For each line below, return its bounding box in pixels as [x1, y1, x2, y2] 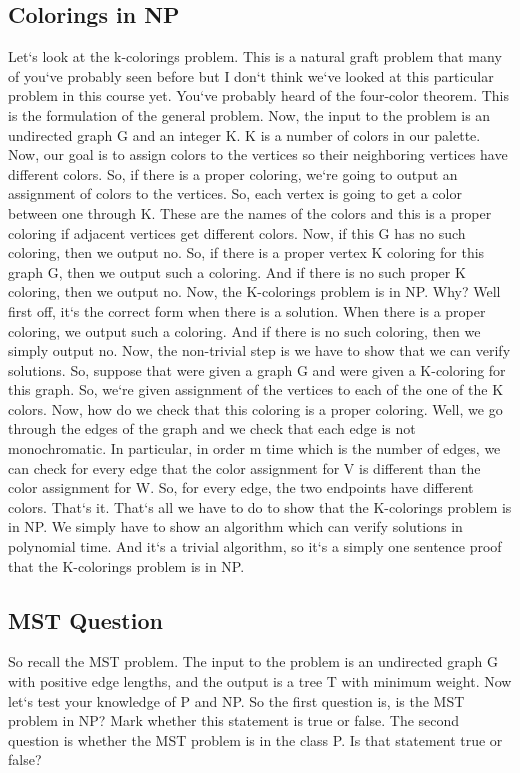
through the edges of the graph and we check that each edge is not [8, 418, 416, 439]
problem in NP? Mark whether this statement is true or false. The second [8, 710, 460, 731]
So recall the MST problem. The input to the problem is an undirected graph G [8, 651, 499, 672]
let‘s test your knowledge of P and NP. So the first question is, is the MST [8, 690, 465, 711]
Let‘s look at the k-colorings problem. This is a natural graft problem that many [8, 46, 502, 67]
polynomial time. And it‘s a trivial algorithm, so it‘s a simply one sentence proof [8, 536, 502, 557]
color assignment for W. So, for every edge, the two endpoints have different [8, 477, 474, 498]
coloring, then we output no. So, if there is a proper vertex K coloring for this [8, 242, 485, 263]
